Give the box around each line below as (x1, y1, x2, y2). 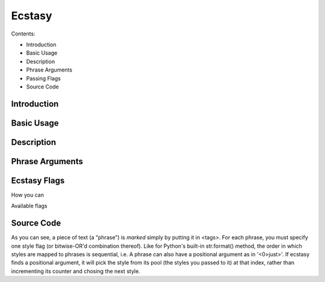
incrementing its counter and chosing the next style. (11, 268, 141, 275)
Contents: (11, 30, 36, 37)
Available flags (11, 202, 48, 210)
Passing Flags (26, 75, 61, 82)
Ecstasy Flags (11, 175, 65, 186)
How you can (11, 191, 45, 198)
